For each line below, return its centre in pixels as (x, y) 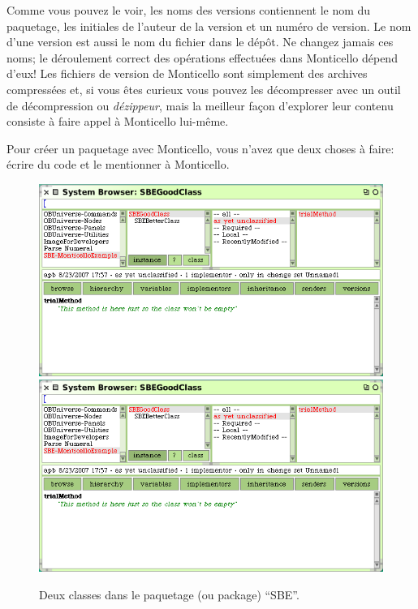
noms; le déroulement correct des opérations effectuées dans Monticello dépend (202, 57)
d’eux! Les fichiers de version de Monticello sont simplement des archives (187, 73)
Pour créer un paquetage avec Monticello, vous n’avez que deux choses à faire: (200, 148)
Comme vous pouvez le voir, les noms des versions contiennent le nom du (189, 10)
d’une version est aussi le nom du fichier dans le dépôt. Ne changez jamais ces (200, 42)
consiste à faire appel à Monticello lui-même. (118, 121)
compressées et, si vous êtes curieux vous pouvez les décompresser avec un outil (204, 89)
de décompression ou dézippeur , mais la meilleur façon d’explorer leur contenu (200, 105)
